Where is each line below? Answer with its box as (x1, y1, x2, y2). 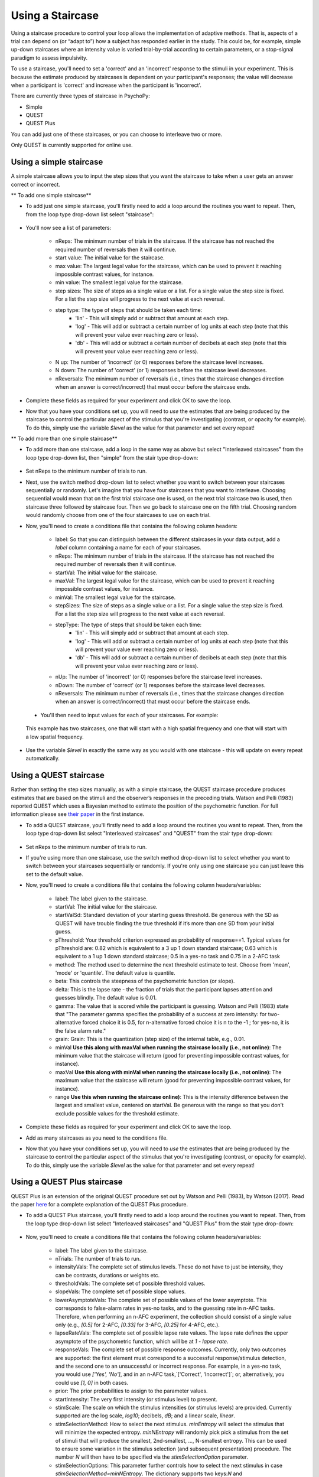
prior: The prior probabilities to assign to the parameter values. (55, 1387, 208, 1394)
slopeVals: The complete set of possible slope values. (55, 1288, 186, 1295)
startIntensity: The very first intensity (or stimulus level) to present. (55, 1395, 218, 1403)
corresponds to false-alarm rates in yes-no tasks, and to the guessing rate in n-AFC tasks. (55, 1304, 275, 1312)
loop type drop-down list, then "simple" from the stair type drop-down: (25, 454, 198, 461)
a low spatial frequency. (25, 733, 84, 740)
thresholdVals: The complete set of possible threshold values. (55, 1280, 206, 1287)
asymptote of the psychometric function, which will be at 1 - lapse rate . (55, 1338, 229, 1345)
